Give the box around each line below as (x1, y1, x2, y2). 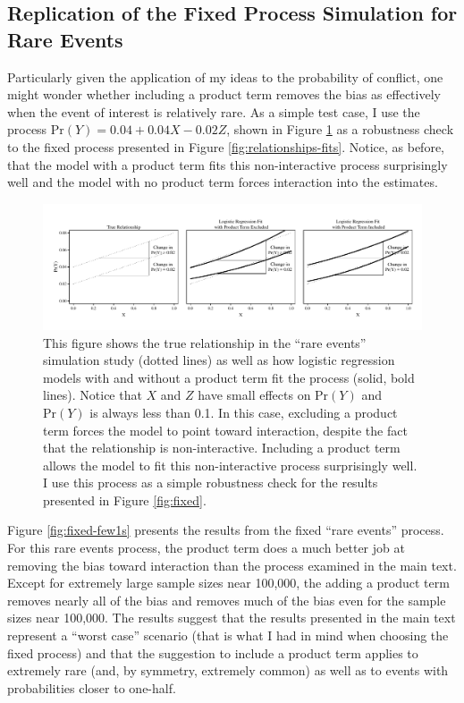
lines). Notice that (43, 385, 142, 404)
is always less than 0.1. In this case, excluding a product (89, 402, 398, 421)
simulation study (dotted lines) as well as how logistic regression (43, 351, 395, 369)
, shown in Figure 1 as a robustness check (226, 120, 454, 139)
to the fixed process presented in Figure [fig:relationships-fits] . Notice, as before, (7, 137, 444, 156)
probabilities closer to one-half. (7, 678, 176, 697)
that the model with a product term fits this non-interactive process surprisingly (7, 155, 448, 174)
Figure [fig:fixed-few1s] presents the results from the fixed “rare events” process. (7, 521, 444, 539)
